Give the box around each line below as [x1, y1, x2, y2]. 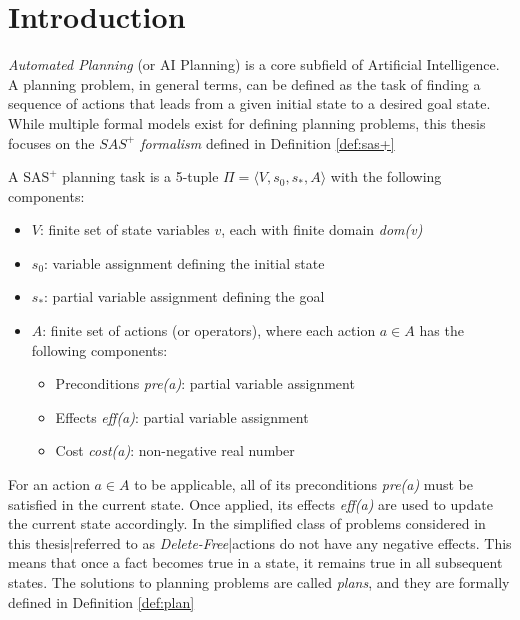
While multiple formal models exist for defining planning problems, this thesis [8, 112, 486, 133]
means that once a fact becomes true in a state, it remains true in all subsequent [8, 552, 503, 573]
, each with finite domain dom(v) [221, 219, 423, 240]
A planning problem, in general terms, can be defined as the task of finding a [8, 73, 481, 94]
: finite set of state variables [39, 219, 210, 240]
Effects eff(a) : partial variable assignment [55, 406, 309, 427]
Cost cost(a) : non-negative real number [55, 440, 295, 461]
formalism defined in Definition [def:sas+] [140, 132, 395, 153]
